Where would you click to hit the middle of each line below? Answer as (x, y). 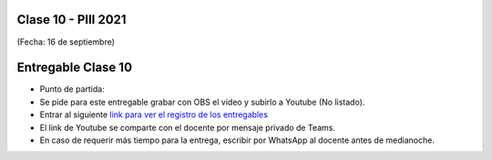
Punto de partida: (72, 89)
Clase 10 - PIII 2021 (72, 20)
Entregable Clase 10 (74, 68)
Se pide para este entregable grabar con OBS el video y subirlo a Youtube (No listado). (202, 102)
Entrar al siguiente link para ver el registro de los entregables (154, 115)
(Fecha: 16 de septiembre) (66, 42)
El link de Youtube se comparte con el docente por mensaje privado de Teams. (188, 127)
